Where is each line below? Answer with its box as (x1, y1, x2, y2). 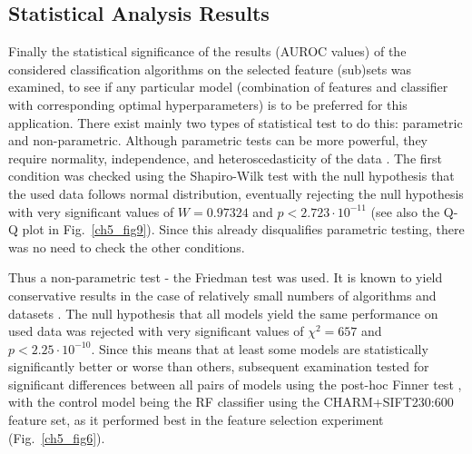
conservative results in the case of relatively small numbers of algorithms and (8, 285, 437, 304)
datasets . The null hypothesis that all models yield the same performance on (8, 303, 438, 322)
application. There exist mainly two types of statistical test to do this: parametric (8, 113, 463, 132)
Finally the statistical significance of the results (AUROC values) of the (8, 42, 407, 61)
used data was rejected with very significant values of (8, 321, 304, 340)
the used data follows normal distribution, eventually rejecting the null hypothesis (8, 183, 464, 202)
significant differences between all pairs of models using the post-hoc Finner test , (8, 374, 462, 393)
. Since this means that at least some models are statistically (91, 339, 428, 358)
